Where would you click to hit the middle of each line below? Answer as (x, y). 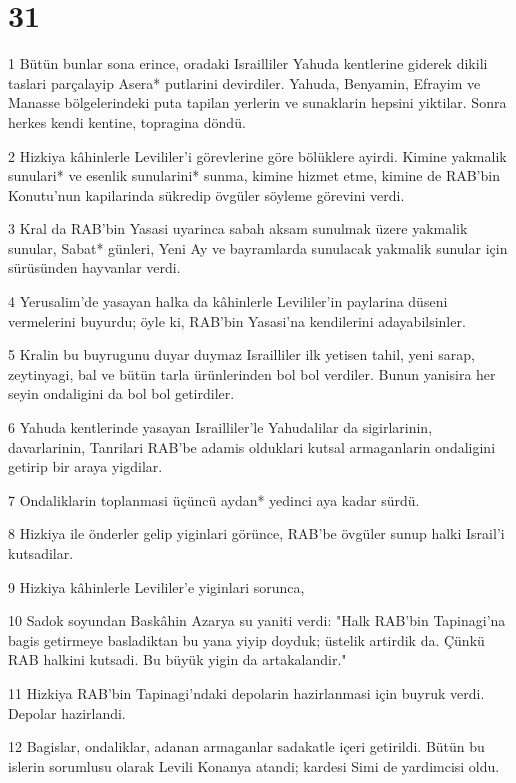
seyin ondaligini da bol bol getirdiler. (121, 393)
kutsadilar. (41, 553)
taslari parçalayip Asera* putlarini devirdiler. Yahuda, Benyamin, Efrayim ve (244, 82)
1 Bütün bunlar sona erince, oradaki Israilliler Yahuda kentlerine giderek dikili (248, 63)
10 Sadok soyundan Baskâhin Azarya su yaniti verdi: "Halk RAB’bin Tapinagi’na (257, 620)
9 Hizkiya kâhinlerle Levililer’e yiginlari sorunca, (156, 586)
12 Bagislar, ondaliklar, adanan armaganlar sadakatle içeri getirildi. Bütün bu (246, 746)
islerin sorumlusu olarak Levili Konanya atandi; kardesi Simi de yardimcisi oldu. (254, 765)
